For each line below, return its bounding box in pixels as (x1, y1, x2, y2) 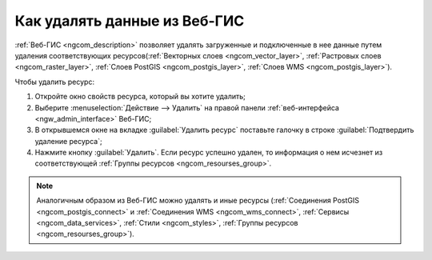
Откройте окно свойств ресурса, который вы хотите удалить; (34, 92, 246, 102)
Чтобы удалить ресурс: (14, 77, 95, 86)
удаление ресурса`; (34, 136, 103, 146)
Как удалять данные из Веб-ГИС (14, 12, 245, 30)
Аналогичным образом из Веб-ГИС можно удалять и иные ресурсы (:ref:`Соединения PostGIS (36, 196, 360, 206)
